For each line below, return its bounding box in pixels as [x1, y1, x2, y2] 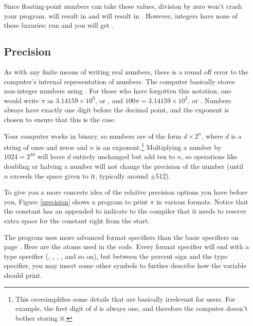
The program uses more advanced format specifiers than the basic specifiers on [4, 232, 239, 242]
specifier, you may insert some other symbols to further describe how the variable [4, 260, 247, 271]
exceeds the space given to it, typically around [10, 170, 148, 181]
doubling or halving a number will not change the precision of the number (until [4, 161, 243, 171]
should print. [4, 270, 42, 280]
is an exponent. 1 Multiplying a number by [96, 141, 221, 152]
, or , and [95, 95, 123, 105]
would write [4, 95, 39, 105]
